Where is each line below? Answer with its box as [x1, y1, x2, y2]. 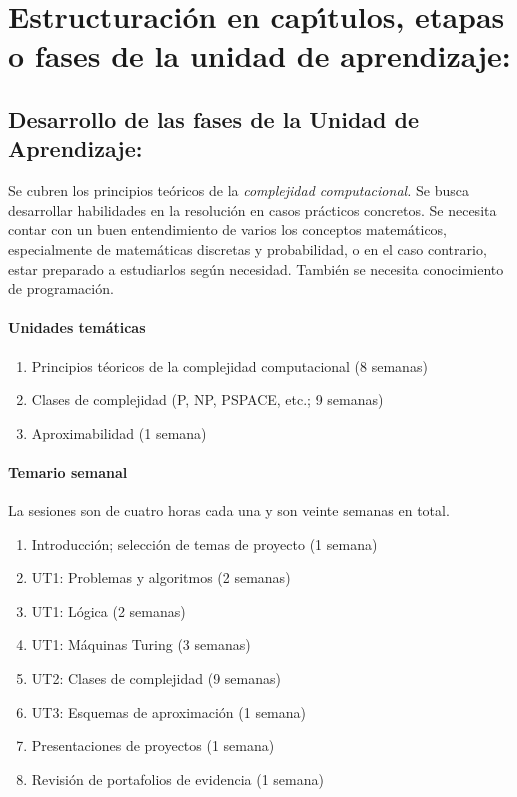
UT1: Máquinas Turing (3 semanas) [31, 634, 251, 655]
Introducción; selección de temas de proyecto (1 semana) [31, 533, 378, 554]
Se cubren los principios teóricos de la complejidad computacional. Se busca [8, 180, 470, 201]
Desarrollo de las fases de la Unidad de [8, 103, 420, 134]
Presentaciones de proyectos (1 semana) [31, 735, 275, 756]
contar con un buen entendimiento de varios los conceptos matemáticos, [8, 219, 448, 240]
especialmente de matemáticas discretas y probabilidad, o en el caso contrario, [8, 238, 487, 259]
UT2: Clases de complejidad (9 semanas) [31, 668, 281, 689]
